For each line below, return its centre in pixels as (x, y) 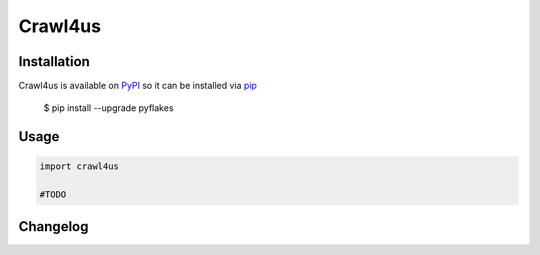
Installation (54, 61)
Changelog (53, 226)
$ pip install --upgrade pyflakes (108, 108)
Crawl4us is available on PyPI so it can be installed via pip (137, 86)
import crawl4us (79, 166)
